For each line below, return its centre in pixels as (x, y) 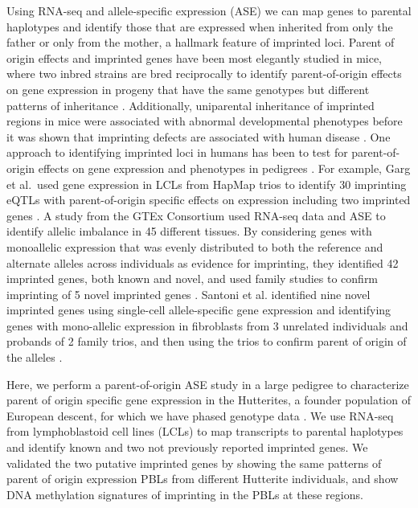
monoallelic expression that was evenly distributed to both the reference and (195, 246)
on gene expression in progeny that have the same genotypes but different (188, 89)
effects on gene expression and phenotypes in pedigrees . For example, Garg (224, 168)
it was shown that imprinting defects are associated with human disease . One (199, 136)
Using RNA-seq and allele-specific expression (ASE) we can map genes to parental (209, 10)
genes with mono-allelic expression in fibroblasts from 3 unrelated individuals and (207, 325)
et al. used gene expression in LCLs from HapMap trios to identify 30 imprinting (207, 184)
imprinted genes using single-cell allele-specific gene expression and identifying (199, 310)
